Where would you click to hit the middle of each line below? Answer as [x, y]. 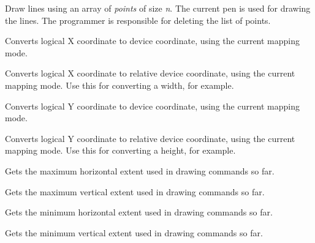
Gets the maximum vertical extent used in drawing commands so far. [135, 191]
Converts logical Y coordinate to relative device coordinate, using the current [150, 138]
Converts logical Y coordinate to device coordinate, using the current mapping [153, 106]
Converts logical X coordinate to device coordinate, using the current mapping [153, 41]
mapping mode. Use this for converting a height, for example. [120, 150]
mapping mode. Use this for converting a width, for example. [120, 85]
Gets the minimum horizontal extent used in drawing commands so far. [139, 212]
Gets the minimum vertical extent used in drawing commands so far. [134, 232]
